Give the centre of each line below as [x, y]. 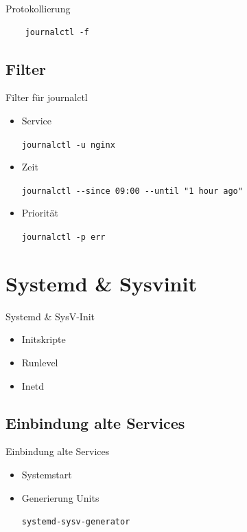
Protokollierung [38, 8]
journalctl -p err [63, 237]
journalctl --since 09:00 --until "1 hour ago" [132, 191]
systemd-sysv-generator [76, 522]
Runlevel [40, 363]
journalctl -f [57, 32]
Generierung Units [60, 497]
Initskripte [44, 339]
